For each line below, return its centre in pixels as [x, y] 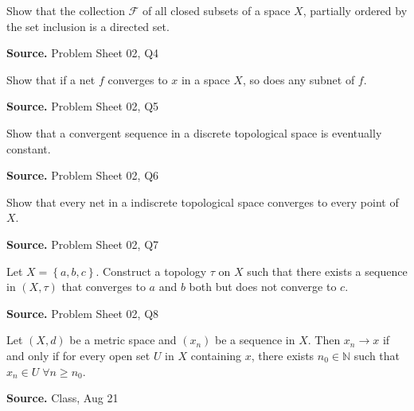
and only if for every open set [78, 355]
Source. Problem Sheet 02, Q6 [83, 175]
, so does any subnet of [299, 79]
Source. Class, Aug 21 [62, 398]
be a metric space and [123, 340]
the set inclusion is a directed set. [88, 26]
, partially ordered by [355, 10]
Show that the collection [66, 10]
